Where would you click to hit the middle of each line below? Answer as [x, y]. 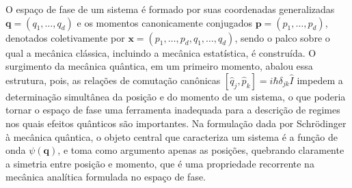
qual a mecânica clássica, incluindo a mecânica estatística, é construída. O [161, 52]
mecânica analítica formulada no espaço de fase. [106, 177]
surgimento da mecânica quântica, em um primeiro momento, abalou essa [159, 66]
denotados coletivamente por [65, 37]
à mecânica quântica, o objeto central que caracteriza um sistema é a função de [172, 136]
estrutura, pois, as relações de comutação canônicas [113, 80]
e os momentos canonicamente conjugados [165, 22]
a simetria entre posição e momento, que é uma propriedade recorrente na [160, 163]
